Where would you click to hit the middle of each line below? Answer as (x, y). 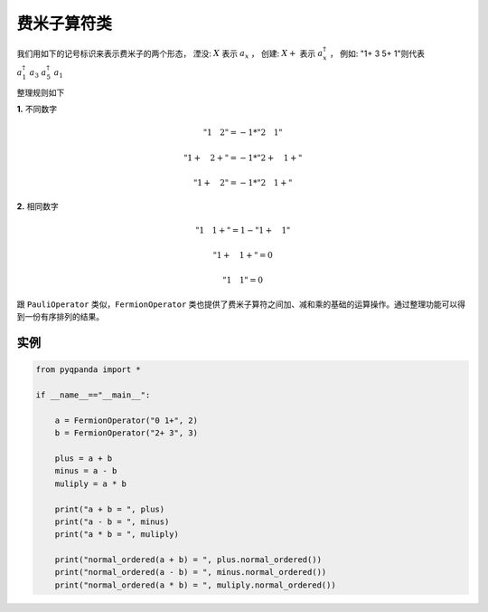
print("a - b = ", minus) (112, 521)
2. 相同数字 (38, 206)
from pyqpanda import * (89, 370)
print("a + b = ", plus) (110, 509)
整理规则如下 (41, 92)
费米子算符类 (65, 24)
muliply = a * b (90, 483)
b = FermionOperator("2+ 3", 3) (127, 433)
